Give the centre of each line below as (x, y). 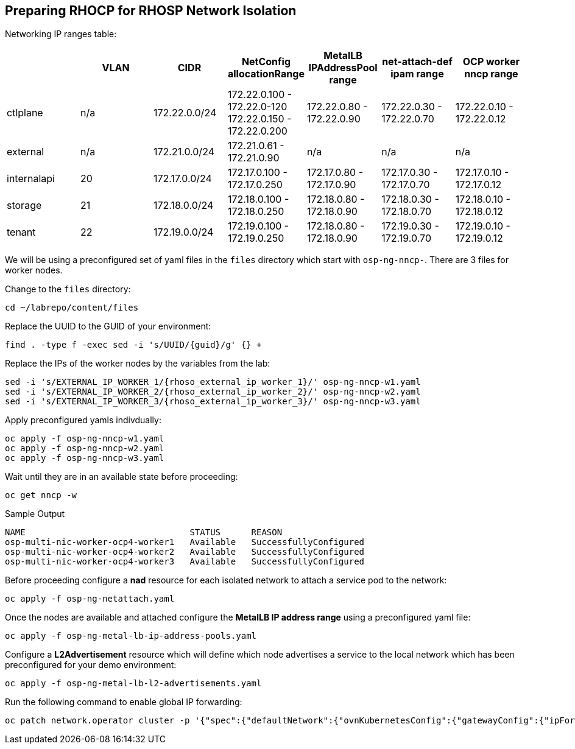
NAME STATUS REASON (144, 533)
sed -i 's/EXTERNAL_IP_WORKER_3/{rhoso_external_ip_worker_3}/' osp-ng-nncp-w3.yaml (213, 402)
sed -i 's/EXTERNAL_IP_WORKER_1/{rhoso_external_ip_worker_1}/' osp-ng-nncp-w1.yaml (213, 382)
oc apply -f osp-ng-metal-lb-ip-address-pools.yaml (131, 636)
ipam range (417, 74)
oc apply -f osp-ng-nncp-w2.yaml (85, 448)
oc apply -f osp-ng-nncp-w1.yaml (85, 439)
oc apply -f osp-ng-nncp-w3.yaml (85, 458)
